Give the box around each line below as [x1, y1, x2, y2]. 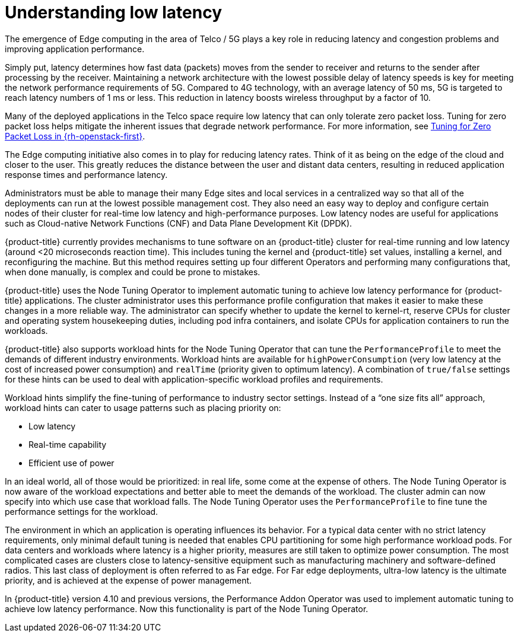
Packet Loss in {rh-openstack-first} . [5, 130, 145, 141]
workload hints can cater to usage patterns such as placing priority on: [5, 402, 281, 413]
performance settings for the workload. [5, 506, 158, 517]
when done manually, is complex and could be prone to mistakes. [5, 266, 260, 277]
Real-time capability [28, 439, 107, 450]
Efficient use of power [28, 457, 115, 468]
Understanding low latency [5, 2, 222, 23]
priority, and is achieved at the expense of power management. [5, 575, 252, 585]
